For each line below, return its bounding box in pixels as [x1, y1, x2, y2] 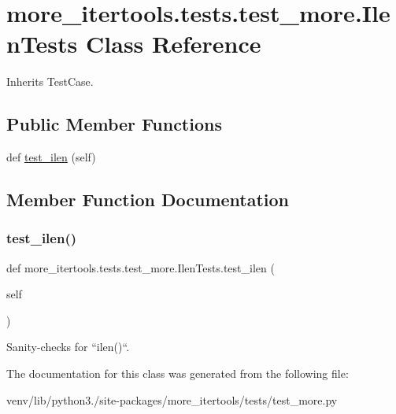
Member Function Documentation [6, 187, 290, 212]
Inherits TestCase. [6, 73, 94, 90]
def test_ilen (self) [6, 149, 96, 165]
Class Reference [86, 28, 261, 60]
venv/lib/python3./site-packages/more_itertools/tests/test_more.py [6, 391, 338, 408]
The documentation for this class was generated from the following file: [6, 365, 349, 382]
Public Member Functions [6, 112, 222, 136]
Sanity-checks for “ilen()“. [6, 338, 130, 355]
